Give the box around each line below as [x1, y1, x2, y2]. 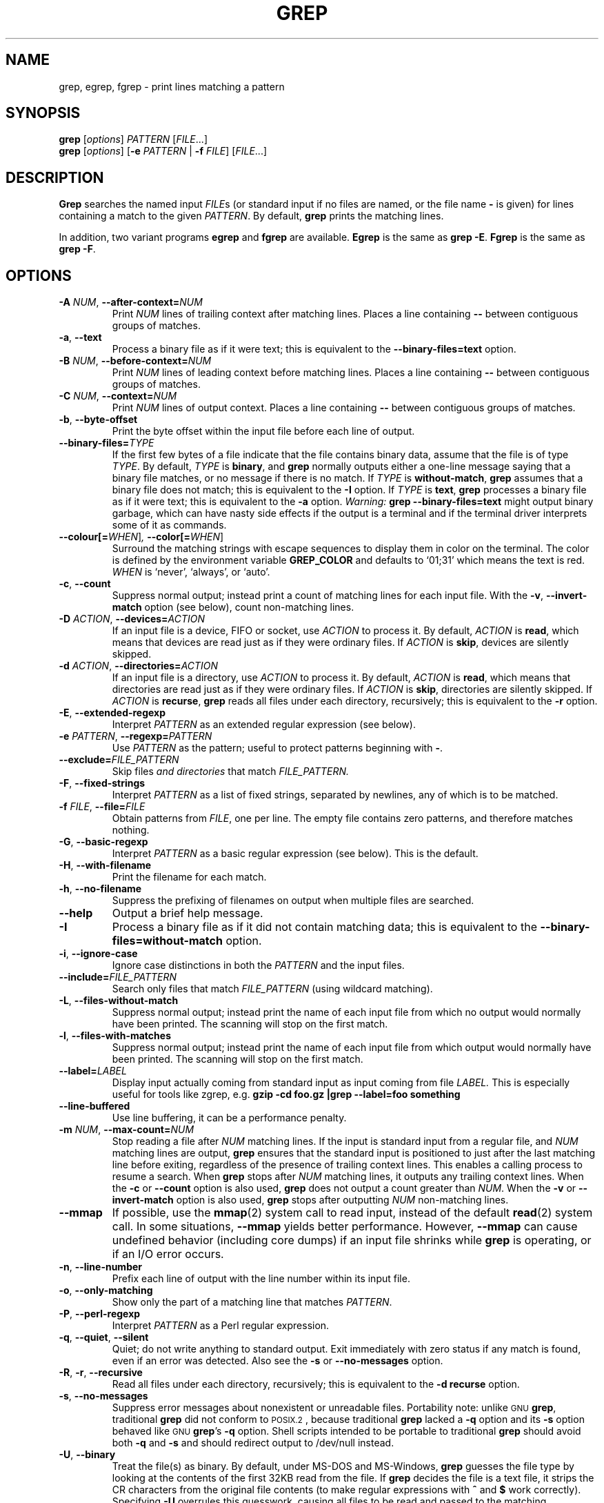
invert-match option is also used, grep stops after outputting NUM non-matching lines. [112, 1194, 509, 1206]
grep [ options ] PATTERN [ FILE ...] [59, 133, 208, 146]
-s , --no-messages [59, 1390, 148, 1402]
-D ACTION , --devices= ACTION [59, 613, 205, 625]
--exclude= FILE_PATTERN [59, 754, 179, 766]
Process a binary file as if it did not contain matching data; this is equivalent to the [112, 920, 537, 934]
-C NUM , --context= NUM [59, 390, 177, 402]
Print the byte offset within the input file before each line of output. [112, 425, 415, 438]
